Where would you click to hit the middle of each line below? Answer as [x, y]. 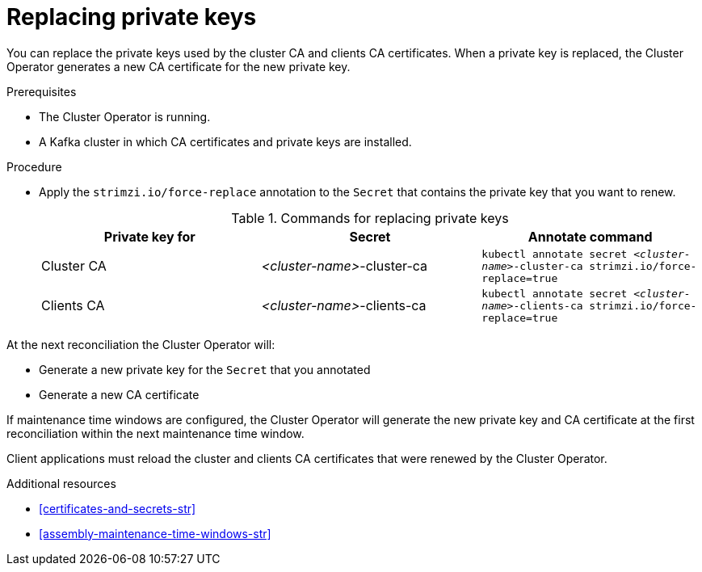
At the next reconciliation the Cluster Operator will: [141, 344]
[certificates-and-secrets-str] [118, 508]
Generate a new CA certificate [119, 394]
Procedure [34, 166]
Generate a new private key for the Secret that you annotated [205, 369]
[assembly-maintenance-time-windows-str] [155, 533]
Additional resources [61, 483]
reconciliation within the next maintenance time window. [156, 433]
